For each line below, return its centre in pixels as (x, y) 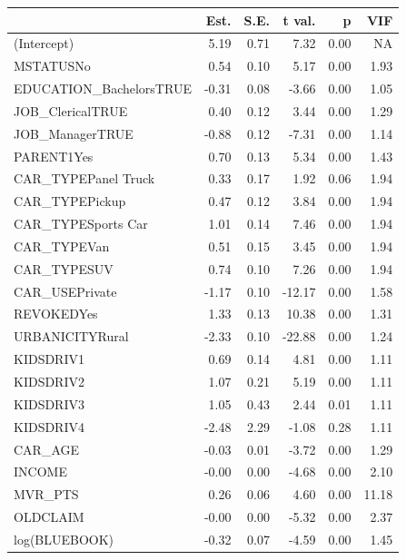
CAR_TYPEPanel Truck (84, 178)
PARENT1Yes (54, 156)
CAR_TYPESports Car (81, 224)
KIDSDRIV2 (49, 381)
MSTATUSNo (52, 66)
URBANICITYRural (71, 336)
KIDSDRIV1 (49, 359)
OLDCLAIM (49, 517)
